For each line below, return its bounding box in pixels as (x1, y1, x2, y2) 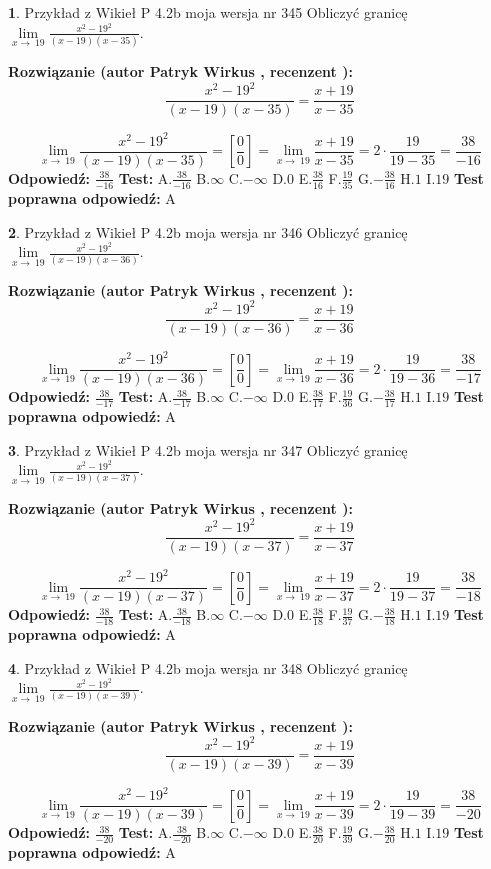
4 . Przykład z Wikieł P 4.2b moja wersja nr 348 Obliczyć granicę (8, 657, 408, 678)
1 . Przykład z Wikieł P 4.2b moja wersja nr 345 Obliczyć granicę (8, 2, 408, 22)
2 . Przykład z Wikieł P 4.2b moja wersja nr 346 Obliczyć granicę (8, 221, 408, 242)
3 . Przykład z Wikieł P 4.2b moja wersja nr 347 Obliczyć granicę (8, 439, 408, 460)
